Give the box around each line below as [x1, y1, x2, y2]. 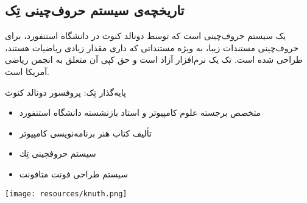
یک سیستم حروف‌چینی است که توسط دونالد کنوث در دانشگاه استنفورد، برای [5, 29, 286, 42]
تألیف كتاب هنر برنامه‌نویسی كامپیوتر [19, 126, 152, 139]
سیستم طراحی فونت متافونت [19, 167, 128, 180]
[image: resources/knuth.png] [5, 189, 127, 198]
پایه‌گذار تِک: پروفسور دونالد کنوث [5, 85, 126, 98]
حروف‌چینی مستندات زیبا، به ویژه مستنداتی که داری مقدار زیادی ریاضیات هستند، [5, 41, 298, 54]
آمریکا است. [5, 65, 49, 77]
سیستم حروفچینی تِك [19, 147, 96, 160]
